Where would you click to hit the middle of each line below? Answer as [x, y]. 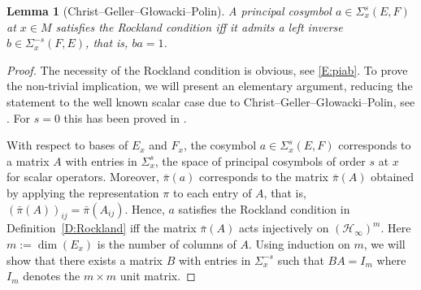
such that [301, 260]
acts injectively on [284, 228]
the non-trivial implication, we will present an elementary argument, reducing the [210, 86]
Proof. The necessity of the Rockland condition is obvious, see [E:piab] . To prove [207, 69]
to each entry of [212, 192]
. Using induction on [299, 243]
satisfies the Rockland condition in [264, 208]
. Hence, [145, 208]
